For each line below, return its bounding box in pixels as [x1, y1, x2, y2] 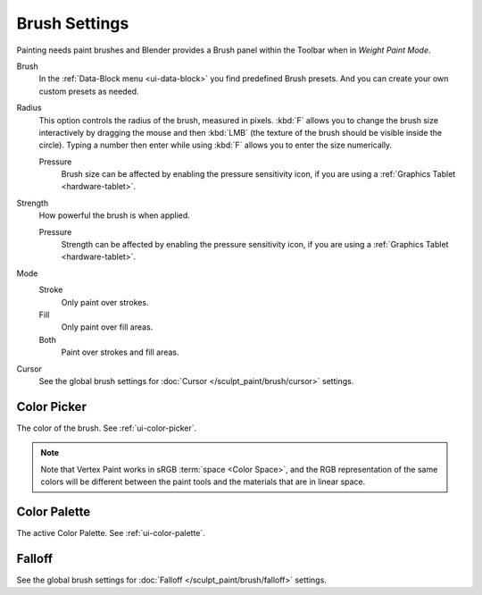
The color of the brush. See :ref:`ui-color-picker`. [16, 423, 196, 433]
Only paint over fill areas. [61, 322, 154, 332]
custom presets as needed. [38, 86, 139, 96]
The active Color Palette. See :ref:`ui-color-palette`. [16, 527, 205, 538]
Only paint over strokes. [61, 297, 149, 307]
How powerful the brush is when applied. [38, 210, 191, 221]
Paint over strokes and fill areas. [61, 347, 179, 357]
